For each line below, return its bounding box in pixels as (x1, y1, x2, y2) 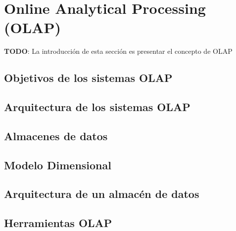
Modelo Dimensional (4, 157, 111, 172)
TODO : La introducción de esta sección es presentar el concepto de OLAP (4, 46, 233, 56)
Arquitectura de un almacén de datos (4, 186, 199, 201)
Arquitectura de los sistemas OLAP (4, 99, 190, 115)
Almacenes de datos (4, 128, 108, 143)
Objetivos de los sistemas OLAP (4, 70, 173, 85)
